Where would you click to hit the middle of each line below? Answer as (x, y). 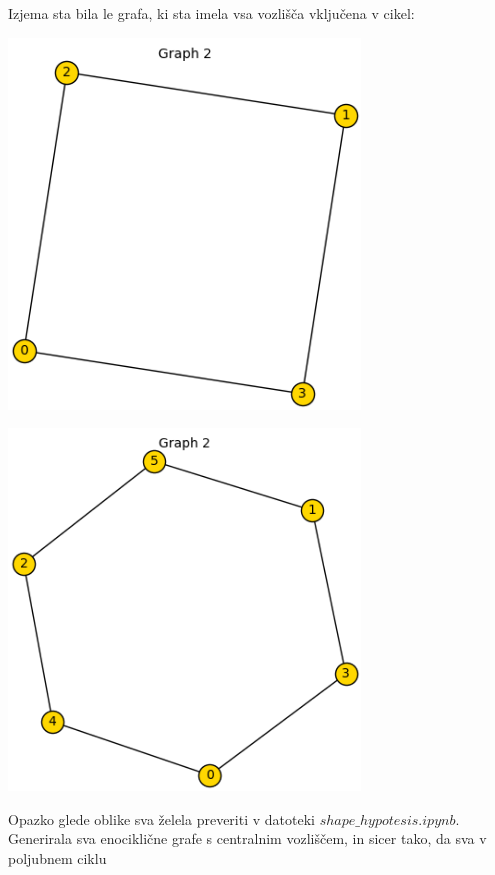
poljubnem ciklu (57, 857)
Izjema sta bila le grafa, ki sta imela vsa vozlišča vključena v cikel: (211, 13)
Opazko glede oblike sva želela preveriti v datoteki (161, 818)
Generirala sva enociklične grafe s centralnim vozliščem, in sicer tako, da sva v (247, 838)
